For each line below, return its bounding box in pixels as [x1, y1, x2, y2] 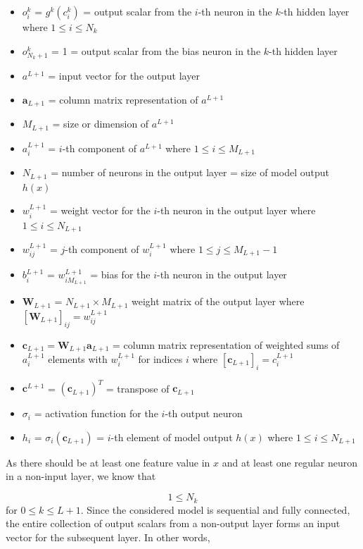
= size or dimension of [52, 116, 149, 131]
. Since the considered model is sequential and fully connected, [80, 502, 350, 517]
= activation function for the [34, 406, 158, 421]
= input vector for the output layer [48, 68, 200, 83]
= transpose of [106, 381, 170, 395]
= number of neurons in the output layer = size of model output [51, 165, 329, 180]
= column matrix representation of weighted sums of [113, 337, 340, 352]
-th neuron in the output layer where [157, 203, 316, 218]
